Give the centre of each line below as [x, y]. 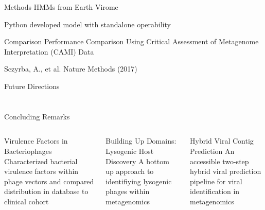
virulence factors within [41, 171]
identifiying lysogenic [139, 181]
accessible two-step [219, 161]
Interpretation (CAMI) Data [49, 51]
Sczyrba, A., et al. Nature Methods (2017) [71, 69]
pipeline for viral [216, 181]
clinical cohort [26, 201]
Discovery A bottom [137, 161]
